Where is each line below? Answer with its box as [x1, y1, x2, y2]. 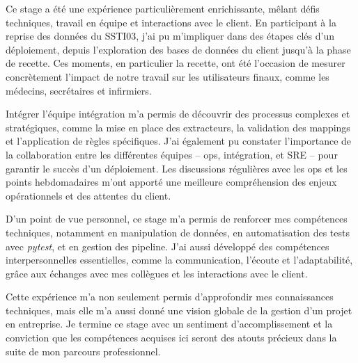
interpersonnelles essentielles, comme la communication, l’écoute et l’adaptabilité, [6, 252, 353, 267]
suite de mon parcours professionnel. [6, 344, 161, 358]
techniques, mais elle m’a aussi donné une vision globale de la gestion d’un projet [6, 302, 352, 317]
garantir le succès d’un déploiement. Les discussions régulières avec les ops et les [6, 161, 348, 175]
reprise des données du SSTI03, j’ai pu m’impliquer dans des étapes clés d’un [6, 29, 334, 43]
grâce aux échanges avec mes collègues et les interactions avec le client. [6, 266, 308, 280]
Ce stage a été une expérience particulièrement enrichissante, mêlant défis [6, 1, 320, 15]
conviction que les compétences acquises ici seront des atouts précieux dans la [6, 330, 337, 345]
